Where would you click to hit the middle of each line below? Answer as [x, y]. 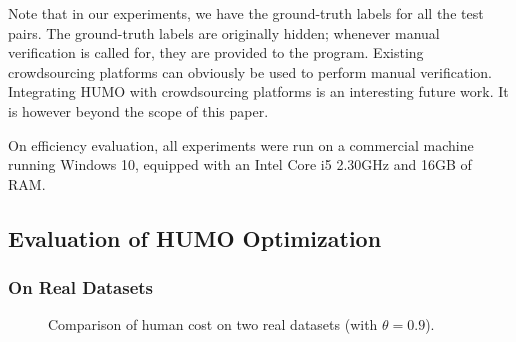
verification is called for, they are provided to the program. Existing [216, 52]
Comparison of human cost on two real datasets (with [213, 324]
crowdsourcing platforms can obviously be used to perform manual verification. [250, 71]
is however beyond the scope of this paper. [138, 110]
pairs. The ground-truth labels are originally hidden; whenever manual [224, 32]
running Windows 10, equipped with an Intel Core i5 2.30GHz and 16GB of [240, 164]
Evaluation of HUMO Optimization [195, 237]
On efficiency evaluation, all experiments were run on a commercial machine [241, 144]
